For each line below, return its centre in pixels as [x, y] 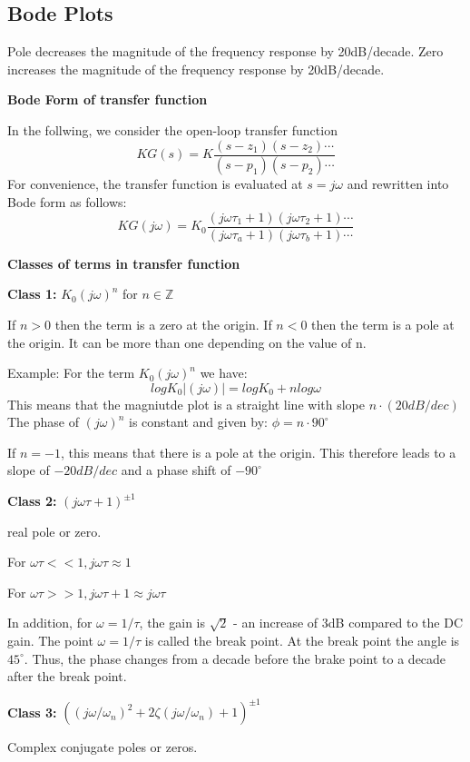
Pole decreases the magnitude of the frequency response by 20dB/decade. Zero [225, 51]
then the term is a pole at [383, 324]
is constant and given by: [198, 422]
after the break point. [67, 676]
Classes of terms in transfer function [124, 263]
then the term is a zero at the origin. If [163, 324]
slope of [29, 470]
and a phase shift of [176, 470]
